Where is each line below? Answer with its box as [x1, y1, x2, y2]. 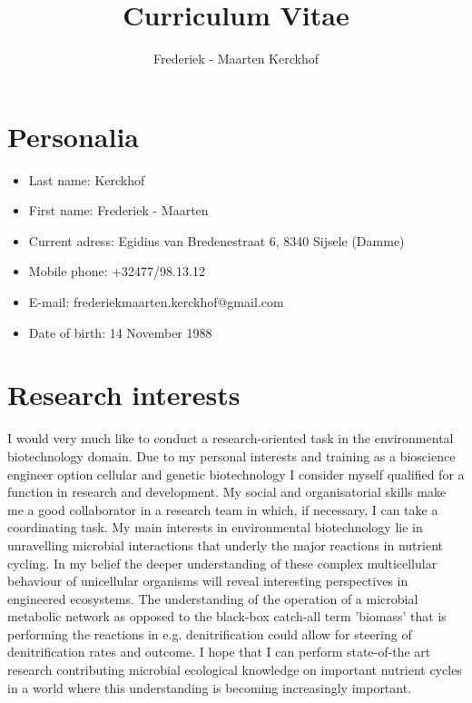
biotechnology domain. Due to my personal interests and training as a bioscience [7, 446, 456, 465]
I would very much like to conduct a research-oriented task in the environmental [7, 429, 454, 448]
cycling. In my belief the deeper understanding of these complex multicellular [7, 553, 438, 572]
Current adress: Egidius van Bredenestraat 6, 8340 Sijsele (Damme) [28, 231, 405, 250]
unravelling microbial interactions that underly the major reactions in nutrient [7, 535, 443, 554]
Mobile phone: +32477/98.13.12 [28, 262, 205, 281]
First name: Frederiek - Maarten [28, 201, 209, 220]
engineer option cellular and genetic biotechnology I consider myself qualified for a [7, 464, 465, 483]
